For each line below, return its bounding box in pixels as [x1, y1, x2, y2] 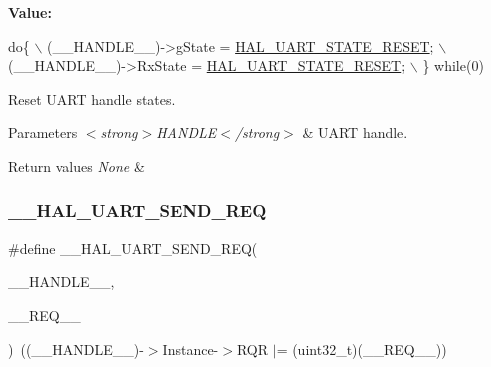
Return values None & [8, 155, 145, 176]
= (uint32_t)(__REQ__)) [276, 338, 447, 359]
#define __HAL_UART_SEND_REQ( [8, 237, 258, 258]
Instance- [162, 338, 219, 359]
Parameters [8, 122, 78, 143]
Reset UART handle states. [8, 88, 176, 109]
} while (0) [422, 55, 484, 76]
